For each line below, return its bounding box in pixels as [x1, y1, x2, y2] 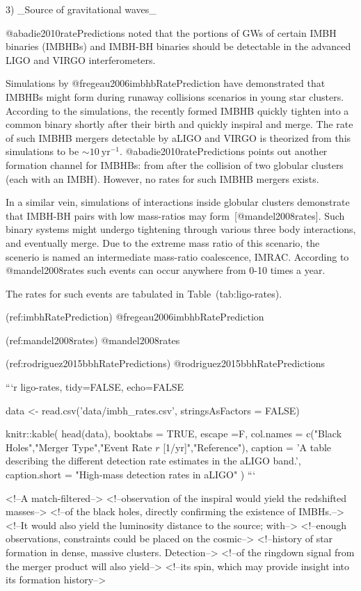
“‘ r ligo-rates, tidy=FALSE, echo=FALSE [6, 380, 184, 394]
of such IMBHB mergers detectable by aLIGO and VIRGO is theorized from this [6, 130, 351, 145]
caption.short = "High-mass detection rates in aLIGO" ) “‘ [6, 467, 256, 482]
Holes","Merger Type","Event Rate [6, 439, 152, 454]
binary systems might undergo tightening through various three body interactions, [6, 222, 356, 236]
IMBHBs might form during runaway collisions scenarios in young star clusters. [6, 89, 344, 104]
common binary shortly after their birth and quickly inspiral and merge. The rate [6, 117, 353, 131]
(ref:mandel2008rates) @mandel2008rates [6, 332, 180, 347]
